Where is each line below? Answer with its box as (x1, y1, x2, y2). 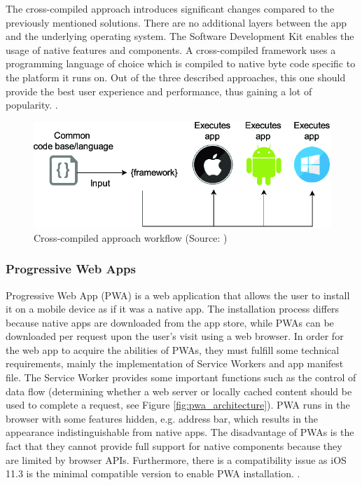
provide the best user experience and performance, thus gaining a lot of (6, 83, 312, 98)
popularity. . (6, 97, 58, 112)
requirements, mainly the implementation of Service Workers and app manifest (6, 356, 344, 371)
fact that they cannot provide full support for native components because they (6, 439, 342, 453)
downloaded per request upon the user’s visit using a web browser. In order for (6, 329, 344, 343)
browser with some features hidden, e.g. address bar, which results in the (6, 411, 319, 425)
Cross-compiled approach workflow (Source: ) (34, 230, 228, 245)
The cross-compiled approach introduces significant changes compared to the (6, 1, 335, 15)
